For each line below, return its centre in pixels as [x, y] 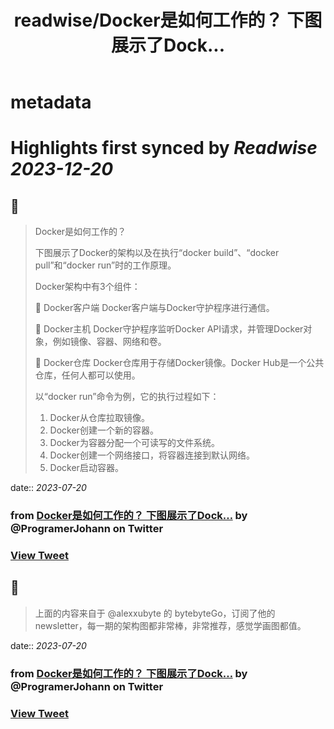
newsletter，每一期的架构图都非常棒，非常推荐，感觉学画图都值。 [170, 625]
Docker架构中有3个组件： [87, 287]
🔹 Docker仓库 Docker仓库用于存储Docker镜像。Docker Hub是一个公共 [179, 363]
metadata [51, 102]
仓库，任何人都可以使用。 [87, 375]
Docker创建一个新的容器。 [104, 430]
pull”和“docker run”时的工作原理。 [105, 265]
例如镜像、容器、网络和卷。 [109, 342]
